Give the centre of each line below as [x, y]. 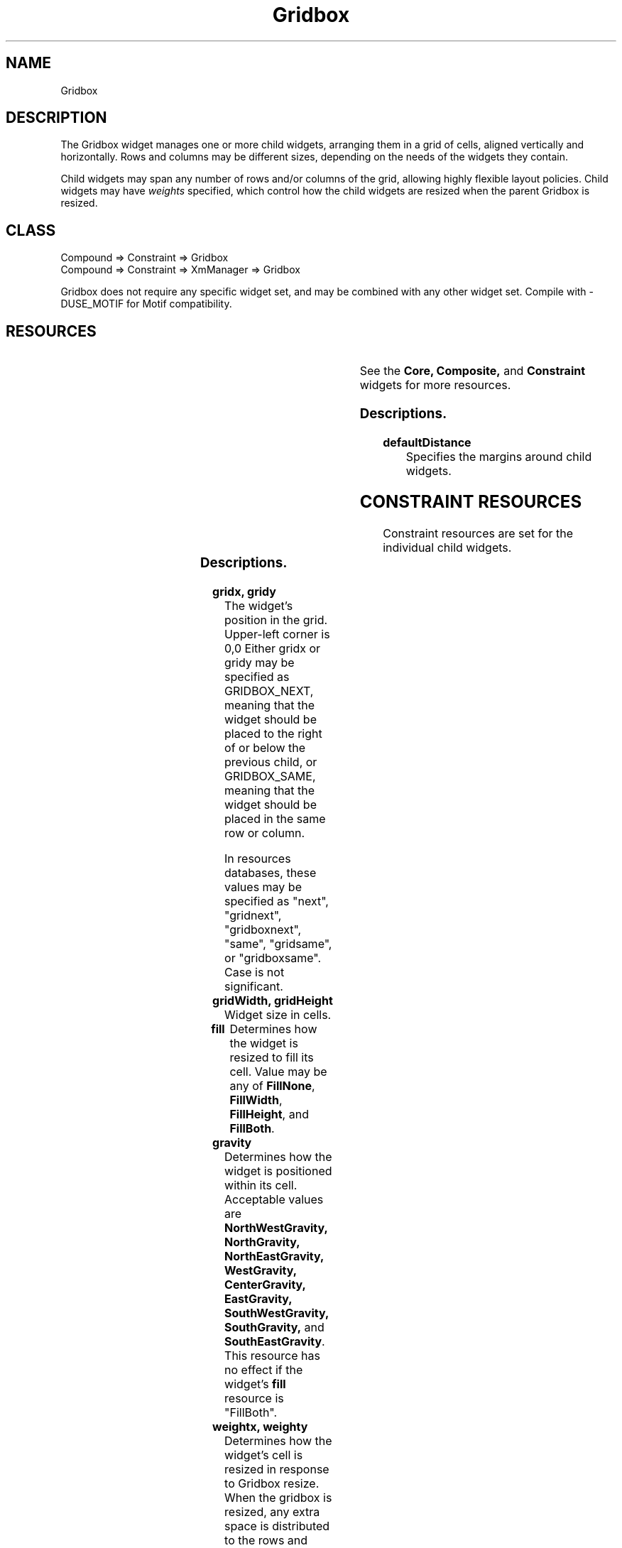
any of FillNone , [272, 1086]
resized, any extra [272, 1512]
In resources [258, 859]
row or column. [264, 833]
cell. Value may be [278, 1072]
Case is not [255, 972]
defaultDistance [427, 442]
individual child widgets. [447, 548]
